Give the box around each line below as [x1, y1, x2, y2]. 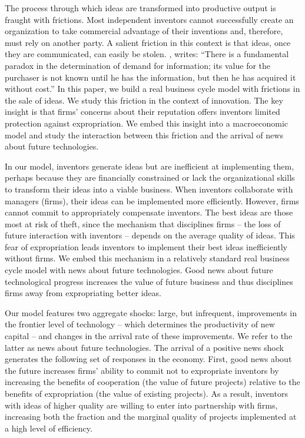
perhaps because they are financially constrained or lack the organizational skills [5, 171, 295, 184]
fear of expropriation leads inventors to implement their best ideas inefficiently [5, 240, 288, 253]
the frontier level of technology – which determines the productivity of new [5, 318, 275, 330]
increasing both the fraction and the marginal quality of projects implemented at [5, 410, 297, 423]
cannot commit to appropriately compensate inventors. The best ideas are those [5, 206, 293, 218]
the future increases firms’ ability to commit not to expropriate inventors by [5, 364, 279, 376]
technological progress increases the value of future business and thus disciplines [5, 275, 293, 287]
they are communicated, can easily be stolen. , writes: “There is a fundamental [5, 48, 289, 60]
